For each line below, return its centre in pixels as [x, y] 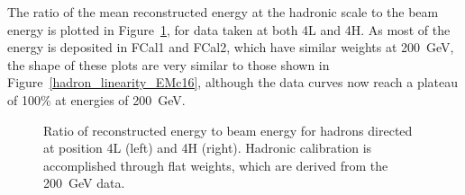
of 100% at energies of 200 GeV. [96, 99]
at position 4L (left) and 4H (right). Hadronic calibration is [208, 148]
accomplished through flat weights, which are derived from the [216, 165]
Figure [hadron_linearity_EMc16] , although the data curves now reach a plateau [233, 82]
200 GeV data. [84, 183]
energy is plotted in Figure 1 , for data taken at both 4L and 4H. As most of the [229, 29]
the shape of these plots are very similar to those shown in [169, 64]
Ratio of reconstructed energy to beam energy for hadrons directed [228, 130]
